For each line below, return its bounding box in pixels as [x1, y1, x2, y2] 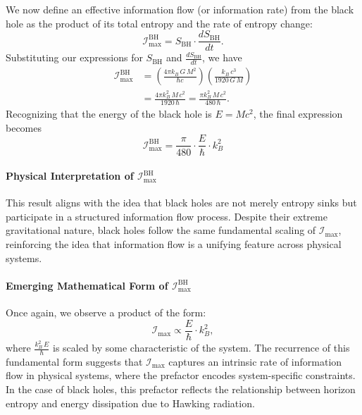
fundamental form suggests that [6, 354, 143, 368]
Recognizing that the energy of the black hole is [6, 106, 212, 121]
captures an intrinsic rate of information [168, 354, 342, 368]
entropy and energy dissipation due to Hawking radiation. [6, 395, 255, 410]
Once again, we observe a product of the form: [6, 305, 206, 320]
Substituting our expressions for [6, 50, 143, 65]
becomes [6, 120, 42, 135]
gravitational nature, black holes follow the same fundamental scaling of [6, 223, 316, 237]
